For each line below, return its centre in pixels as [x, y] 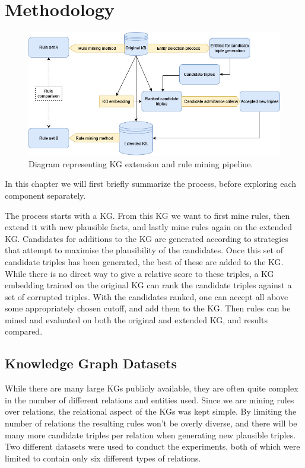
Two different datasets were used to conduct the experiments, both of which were [152, 446]
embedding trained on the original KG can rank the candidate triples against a [148, 285]
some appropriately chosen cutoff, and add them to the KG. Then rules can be [148, 308]
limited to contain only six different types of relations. [103, 458]
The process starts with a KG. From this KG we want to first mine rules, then [147, 215]
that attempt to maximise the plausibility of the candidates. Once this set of [144, 250]
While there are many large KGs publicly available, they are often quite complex [152, 388]
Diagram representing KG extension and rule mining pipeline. [141, 163]
